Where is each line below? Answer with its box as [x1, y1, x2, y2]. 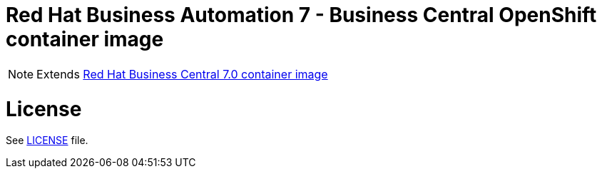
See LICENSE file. [6, 134, 88, 147]
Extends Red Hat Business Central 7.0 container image [36, 66, 328, 81]
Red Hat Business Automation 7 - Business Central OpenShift [6, 3, 597, 27]
